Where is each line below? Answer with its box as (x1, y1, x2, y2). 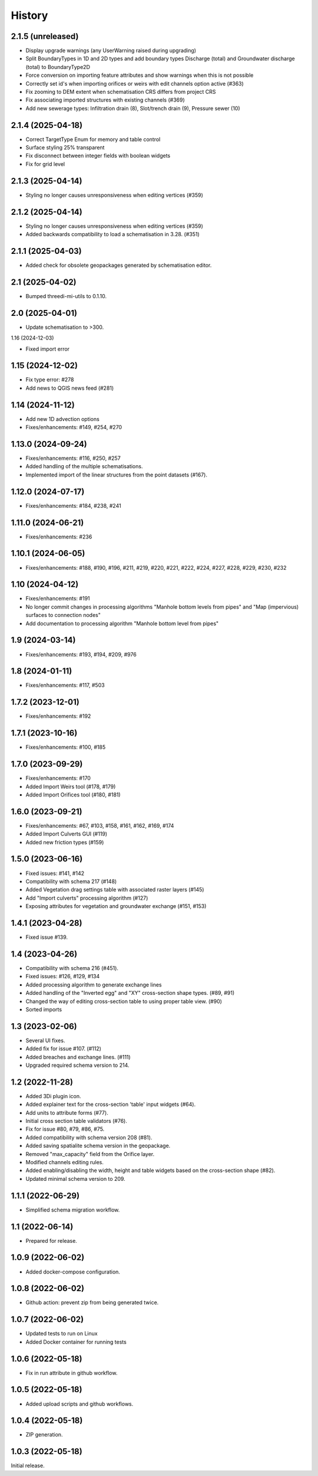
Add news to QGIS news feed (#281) (25, 384, 114, 391)
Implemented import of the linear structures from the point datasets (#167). (25, 471, 207, 478)
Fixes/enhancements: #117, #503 (25, 682, 105, 689)
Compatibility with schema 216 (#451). (25, 964, 119, 971)
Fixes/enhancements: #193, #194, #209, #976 (25, 651, 137, 658)
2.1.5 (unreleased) (11, 31, 79, 41)
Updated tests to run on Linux (25, 1330, 98, 1337)
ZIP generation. (25, 1431, 63, 1438)
